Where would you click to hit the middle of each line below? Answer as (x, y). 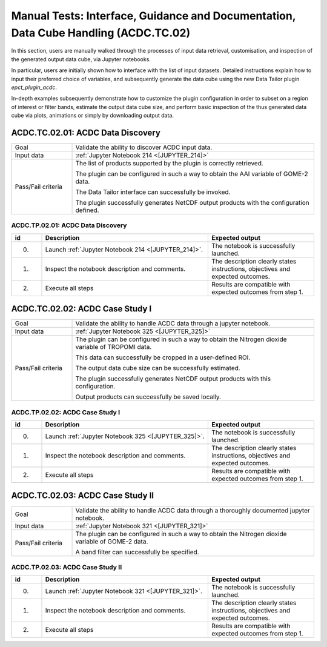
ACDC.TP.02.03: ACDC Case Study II (67, 567)
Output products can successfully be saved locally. (148, 397)
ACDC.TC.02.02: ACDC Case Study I (81, 309)
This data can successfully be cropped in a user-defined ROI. (163, 357)
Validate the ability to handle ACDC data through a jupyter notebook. (173, 323)
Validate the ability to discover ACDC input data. (144, 147)
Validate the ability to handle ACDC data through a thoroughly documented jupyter (193, 510)
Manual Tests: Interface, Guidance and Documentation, (154, 16)
